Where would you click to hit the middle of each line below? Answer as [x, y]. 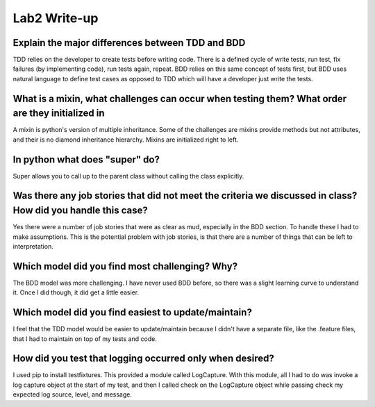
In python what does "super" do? [86, 159]
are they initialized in [59, 114]
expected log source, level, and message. [72, 394]
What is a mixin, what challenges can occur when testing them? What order [180, 98]
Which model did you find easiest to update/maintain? [133, 313]
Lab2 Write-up [56, 18]
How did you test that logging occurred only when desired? [143, 359]
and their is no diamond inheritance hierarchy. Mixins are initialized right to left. [126, 140]
